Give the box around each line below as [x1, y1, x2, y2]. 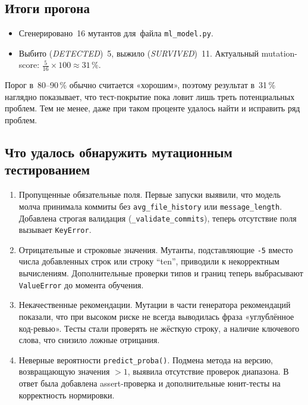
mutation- [261, 46, 298, 59]
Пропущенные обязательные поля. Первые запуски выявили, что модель [18, 188, 281, 201]
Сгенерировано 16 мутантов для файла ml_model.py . [18, 27, 213, 39]
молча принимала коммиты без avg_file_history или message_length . [18, 200, 282, 212]
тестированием [5, 160, 90, 179]
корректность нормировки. [18, 388, 115, 401]
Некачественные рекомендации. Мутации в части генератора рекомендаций [18, 298, 291, 311]
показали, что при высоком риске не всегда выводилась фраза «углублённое [18, 310, 294, 322]
